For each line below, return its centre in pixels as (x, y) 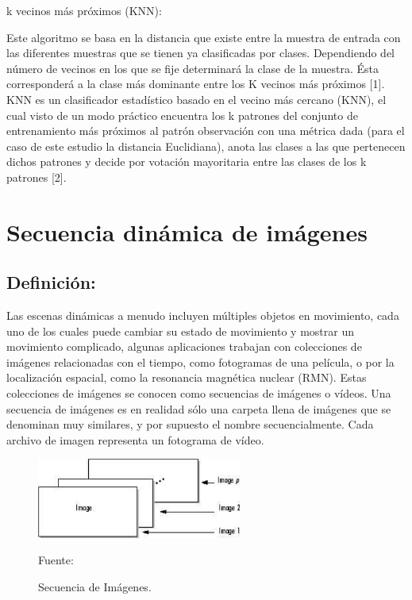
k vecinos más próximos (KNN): (84, 10)
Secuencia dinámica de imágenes (187, 231)
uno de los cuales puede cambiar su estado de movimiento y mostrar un (180, 331)
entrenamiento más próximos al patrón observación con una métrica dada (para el (206, 131)
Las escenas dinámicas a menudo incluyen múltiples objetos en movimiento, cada (203, 315)
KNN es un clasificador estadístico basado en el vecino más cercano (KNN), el (196, 99)
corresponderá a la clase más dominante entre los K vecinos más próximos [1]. (196, 84)
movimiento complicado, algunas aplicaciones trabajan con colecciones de (184, 346)
